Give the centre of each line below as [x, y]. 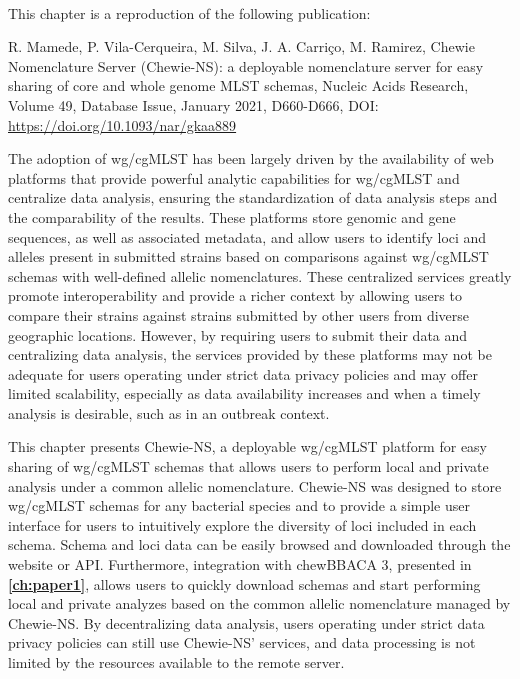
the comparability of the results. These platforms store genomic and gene [232, 216]
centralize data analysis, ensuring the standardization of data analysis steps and [253, 197]
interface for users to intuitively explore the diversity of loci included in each [242, 524]
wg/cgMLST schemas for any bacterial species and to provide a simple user [239, 505]
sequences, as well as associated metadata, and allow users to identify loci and [247, 236]
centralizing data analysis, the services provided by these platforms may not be [250, 354]
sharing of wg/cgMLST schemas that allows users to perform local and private [248, 466]
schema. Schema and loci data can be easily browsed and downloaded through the [259, 544]
